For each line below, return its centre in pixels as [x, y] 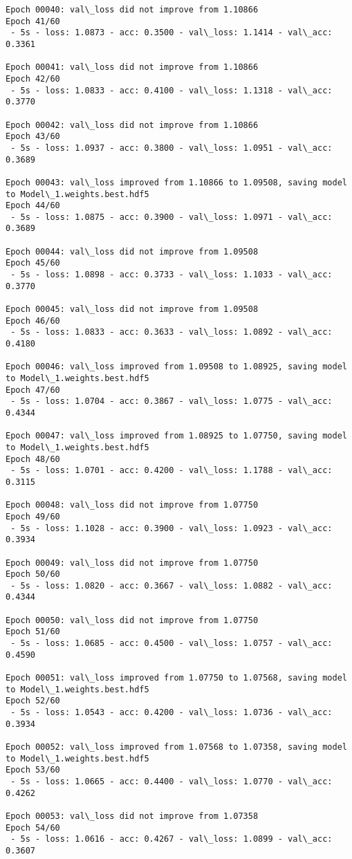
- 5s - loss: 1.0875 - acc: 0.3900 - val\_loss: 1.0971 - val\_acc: [172, 217]
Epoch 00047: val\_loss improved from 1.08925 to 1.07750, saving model [176, 436]
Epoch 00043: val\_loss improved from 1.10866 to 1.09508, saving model [176, 182]
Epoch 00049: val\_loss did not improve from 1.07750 [132, 563]
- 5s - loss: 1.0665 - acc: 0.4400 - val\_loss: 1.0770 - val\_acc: [172, 781]
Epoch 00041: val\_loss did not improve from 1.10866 [132, 67]
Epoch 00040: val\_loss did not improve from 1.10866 [132, 10]
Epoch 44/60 [33, 206]
